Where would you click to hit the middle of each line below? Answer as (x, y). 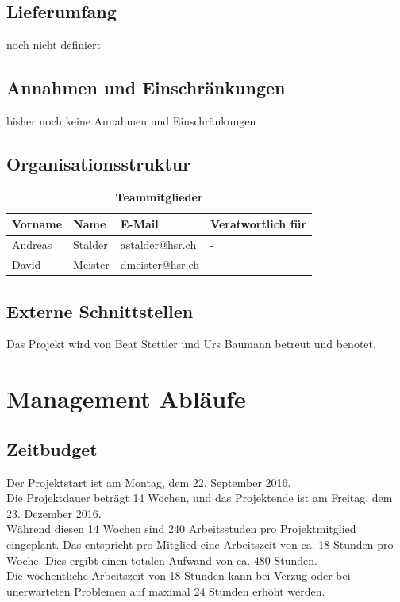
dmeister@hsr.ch (160, 265)
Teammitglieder (159, 196)
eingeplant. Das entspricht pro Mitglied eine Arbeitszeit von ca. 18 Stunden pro (200, 544)
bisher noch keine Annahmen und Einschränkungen (131, 121)
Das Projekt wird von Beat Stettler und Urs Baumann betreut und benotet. (191, 344)
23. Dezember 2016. (54, 513)
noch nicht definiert (54, 45)
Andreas (32, 245)
